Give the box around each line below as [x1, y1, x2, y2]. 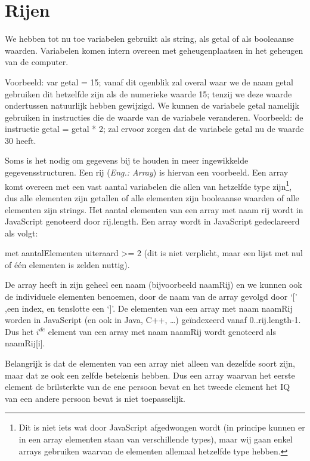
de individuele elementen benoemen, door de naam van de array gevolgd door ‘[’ [5, 290, 297, 303]
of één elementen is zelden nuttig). [5, 258, 130, 271]
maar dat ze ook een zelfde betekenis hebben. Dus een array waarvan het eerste [5, 368, 295, 381]
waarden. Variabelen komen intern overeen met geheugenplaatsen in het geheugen [5, 44, 303, 56]
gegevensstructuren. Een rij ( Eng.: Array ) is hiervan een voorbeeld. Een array [5, 166, 289, 179]
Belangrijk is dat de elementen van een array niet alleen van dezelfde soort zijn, [5, 357, 295, 370]
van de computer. [5, 56, 69, 68]
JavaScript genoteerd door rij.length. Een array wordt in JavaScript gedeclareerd [5, 215, 300, 228]
